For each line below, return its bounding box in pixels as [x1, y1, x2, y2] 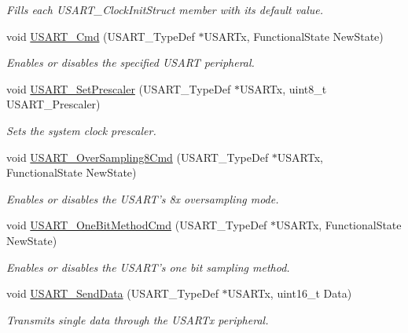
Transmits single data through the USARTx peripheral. [6, 311, 269, 328]
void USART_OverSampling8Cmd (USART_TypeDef [6, 148, 269, 165]
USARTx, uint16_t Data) [227, 285, 352, 302]
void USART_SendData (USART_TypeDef [6, 285, 219, 302]
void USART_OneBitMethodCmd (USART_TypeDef [6, 217, 267, 233]
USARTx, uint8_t [239, 80, 327, 97]
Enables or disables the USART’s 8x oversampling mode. [6, 190, 279, 207]
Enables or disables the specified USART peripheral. [6, 54, 255, 71]
